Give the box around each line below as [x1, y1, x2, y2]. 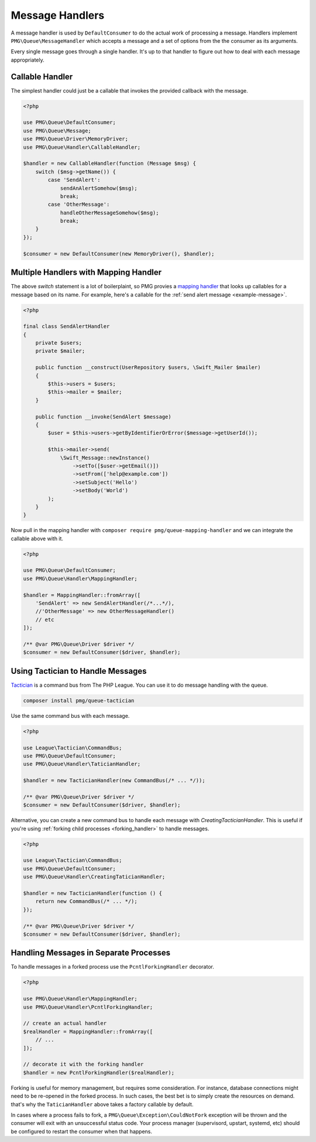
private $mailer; [35, 347, 85, 354]
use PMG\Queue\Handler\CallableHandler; [23, 144, 140, 151]
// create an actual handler [23, 1020, 107, 1027]
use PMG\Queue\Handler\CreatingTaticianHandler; [23, 874, 166, 880]
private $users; [35, 340, 82, 346]
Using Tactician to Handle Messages [11, 666, 147, 676]
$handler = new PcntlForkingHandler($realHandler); [23, 1069, 175, 1076]
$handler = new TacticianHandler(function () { [23, 890, 162, 896]
